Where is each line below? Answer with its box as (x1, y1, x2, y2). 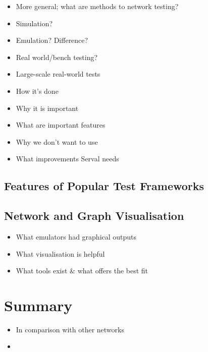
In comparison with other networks (16, 324, 124, 334)
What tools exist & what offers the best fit (16, 265, 148, 276)
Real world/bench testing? (16, 51, 98, 62)
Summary (4, 295, 73, 315)
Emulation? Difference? (16, 35, 88, 45)
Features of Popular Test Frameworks (4, 178, 204, 194)
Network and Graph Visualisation (4, 208, 184, 223)
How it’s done (16, 85, 59, 96)
